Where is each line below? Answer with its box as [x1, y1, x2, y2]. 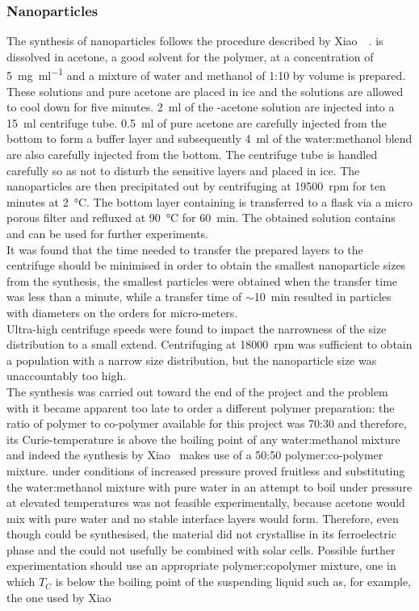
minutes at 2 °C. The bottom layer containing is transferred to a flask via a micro [6, 193, 413, 210]
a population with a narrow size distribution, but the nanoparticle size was [6, 351, 377, 368]
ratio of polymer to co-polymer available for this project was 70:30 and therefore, [6, 415, 407, 432]
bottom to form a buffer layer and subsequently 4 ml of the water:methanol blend [6, 130, 413, 147]
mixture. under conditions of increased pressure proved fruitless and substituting [6, 462, 405, 479]
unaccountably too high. [6, 367, 127, 384]
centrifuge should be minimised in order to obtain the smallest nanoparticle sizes [6, 257, 406, 274]
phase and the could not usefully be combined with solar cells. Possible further [6, 541, 396, 558]
